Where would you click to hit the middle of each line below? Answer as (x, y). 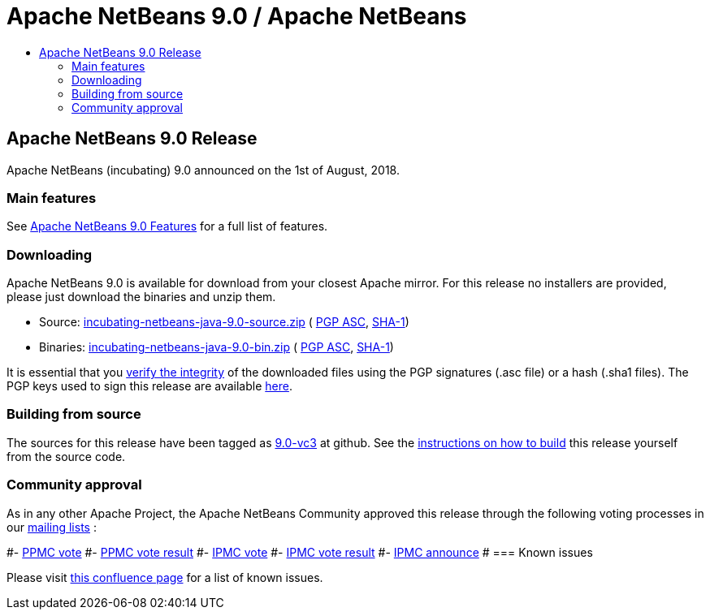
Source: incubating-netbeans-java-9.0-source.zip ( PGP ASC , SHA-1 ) (224, 322)
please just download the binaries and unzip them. (141, 297)
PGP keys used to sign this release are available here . (149, 386)
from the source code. (66, 456)
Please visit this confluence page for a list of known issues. (165, 577)
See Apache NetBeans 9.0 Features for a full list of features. (167, 226)
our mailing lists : (52, 527)
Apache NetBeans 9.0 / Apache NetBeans (237, 16)
